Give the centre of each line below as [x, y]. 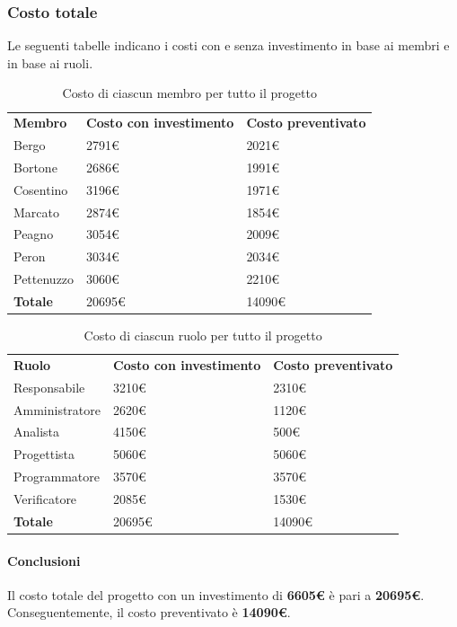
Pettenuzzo [44, 279]
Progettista [44, 454]
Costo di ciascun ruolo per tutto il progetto [203, 336]
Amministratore [57, 409]
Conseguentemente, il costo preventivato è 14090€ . [149, 612]
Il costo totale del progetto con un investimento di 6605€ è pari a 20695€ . [216, 594]
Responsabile [49, 387]
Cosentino [41, 189]
